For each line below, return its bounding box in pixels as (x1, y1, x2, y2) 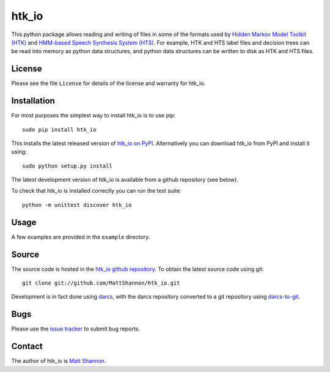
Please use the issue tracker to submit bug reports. (11, 325, 140, 333)
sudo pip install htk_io (22, 126, 97, 133)
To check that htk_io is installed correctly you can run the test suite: (11, 187, 182, 195)
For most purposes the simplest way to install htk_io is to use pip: (11, 112, 176, 119)
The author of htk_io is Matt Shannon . (11, 357, 106, 365)
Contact (11, 341, 43, 352)
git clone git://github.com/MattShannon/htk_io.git (22, 280, 180, 287)
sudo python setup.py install (22, 162, 113, 169)
